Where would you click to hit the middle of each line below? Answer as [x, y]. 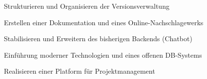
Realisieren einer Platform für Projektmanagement [80, 71]
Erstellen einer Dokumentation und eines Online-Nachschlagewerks [104, 22]
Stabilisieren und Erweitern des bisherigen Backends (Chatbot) [98, 39]
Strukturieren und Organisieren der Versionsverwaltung [87, 6]
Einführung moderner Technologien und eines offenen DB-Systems [103, 55]
